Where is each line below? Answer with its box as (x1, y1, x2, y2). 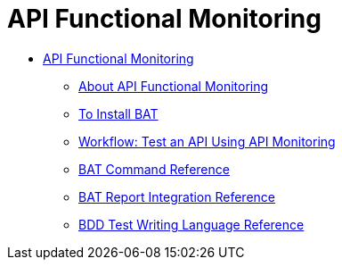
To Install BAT (78, 105, 159, 121)
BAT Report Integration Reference (78, 188, 276, 204)
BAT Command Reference (78, 161, 230, 177)
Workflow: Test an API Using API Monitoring (78, 133, 336, 149)
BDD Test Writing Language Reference (78, 216, 305, 232)
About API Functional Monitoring (78, 78, 269, 94)
